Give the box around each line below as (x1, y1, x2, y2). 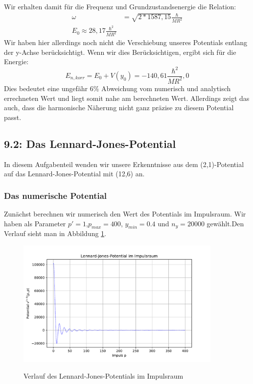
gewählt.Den (207, 218, 244, 228)
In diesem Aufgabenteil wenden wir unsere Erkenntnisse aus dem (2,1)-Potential (4, 159, 244, 169)
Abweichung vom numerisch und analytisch (101, 83, 231, 93)
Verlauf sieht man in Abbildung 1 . (4, 228, 107, 239)
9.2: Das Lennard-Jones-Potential (4, 136, 176, 151)
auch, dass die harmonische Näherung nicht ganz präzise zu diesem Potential (4, 102, 234, 113)
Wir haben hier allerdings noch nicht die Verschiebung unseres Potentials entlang (4, 37, 248, 48)
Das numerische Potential (4, 189, 107, 201)
